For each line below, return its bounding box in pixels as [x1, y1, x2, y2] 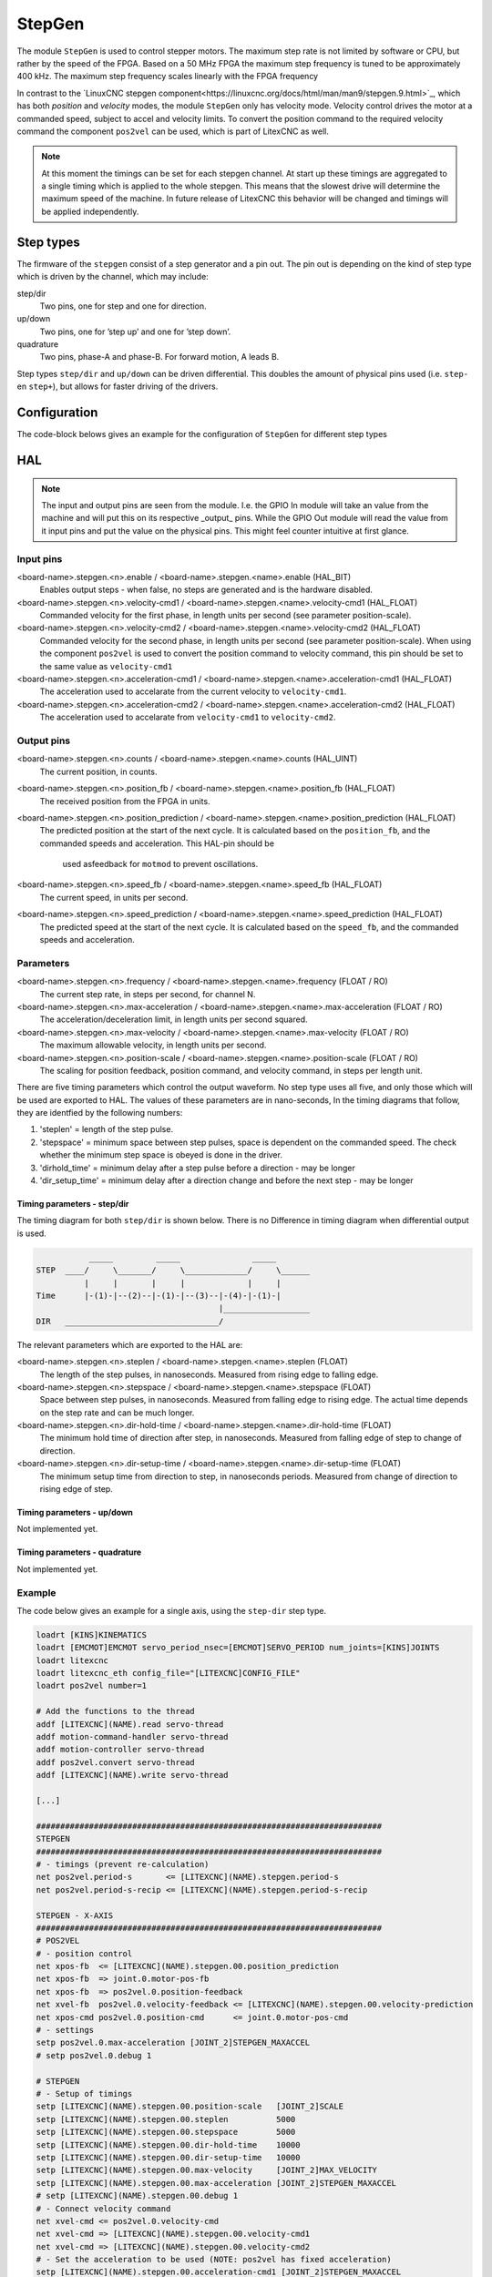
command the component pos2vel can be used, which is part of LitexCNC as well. [16, 126, 330, 137]
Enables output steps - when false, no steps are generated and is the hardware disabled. [39, 584, 374, 596]
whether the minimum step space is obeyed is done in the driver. [39, 1149, 282, 1160]
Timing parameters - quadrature [16, 1547, 142, 1557]
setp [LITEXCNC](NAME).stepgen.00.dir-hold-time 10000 [36, 2139, 301, 2149]
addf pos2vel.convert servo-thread [36, 1757, 195, 1767]
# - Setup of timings [36, 2088, 133, 2098]
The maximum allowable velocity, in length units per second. [39, 1039, 267, 1051]
